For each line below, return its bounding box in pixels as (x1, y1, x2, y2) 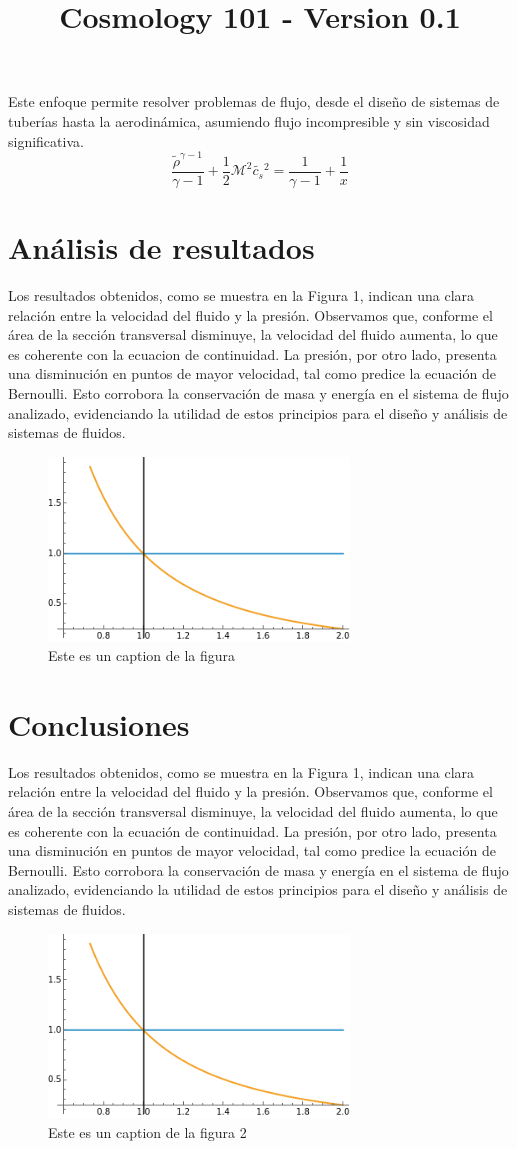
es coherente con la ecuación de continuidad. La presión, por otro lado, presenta (8, 820, 497, 841)
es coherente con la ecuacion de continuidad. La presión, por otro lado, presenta (8, 343, 497, 364)
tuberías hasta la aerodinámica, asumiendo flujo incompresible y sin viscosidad (8, 110, 490, 131)
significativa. (8, 130, 84, 151)
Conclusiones (8, 703, 190, 744)
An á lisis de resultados (8, 227, 315, 268)
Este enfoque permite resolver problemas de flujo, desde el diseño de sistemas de (8, 91, 500, 112)
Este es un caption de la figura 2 (48, 1122, 247, 1142)
